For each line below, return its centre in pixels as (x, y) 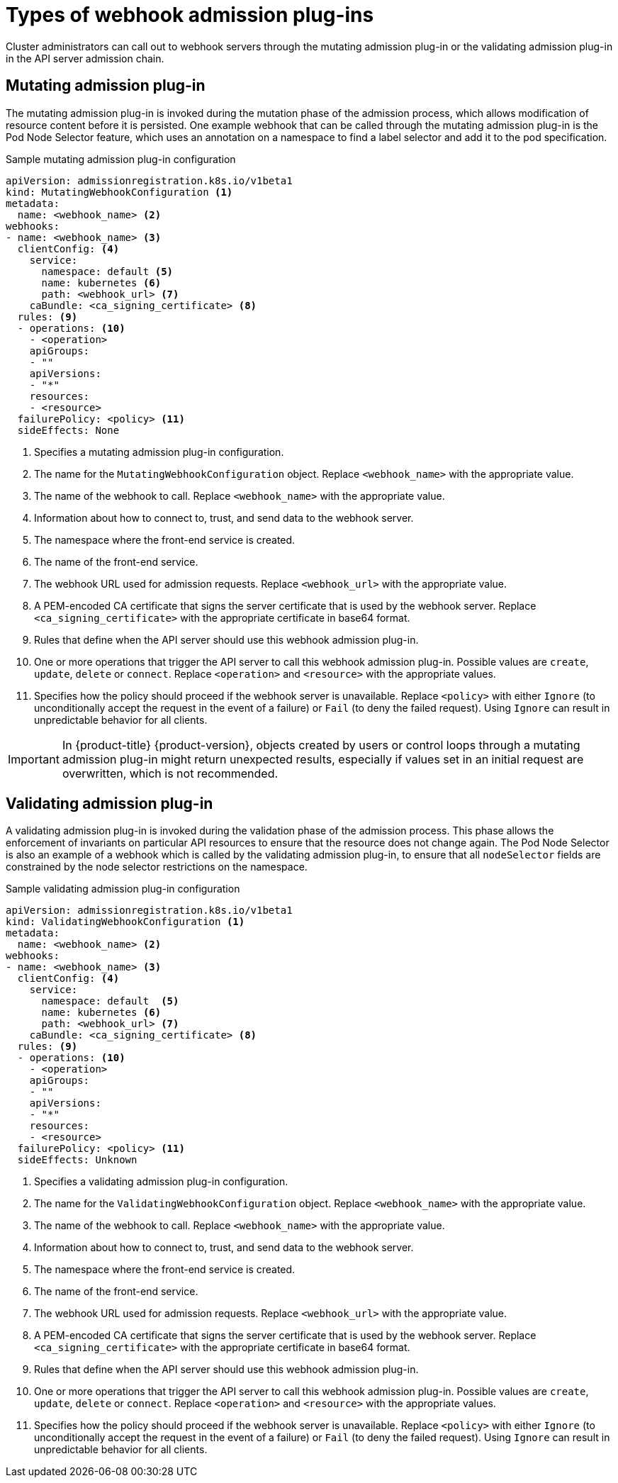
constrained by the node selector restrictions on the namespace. (157, 867)
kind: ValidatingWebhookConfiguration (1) (125, 922)
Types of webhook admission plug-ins (190, 15)
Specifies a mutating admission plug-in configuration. (159, 452)
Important (34, 759)
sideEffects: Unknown (77, 1160)
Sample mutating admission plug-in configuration (121, 159)
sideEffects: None (68, 430)
